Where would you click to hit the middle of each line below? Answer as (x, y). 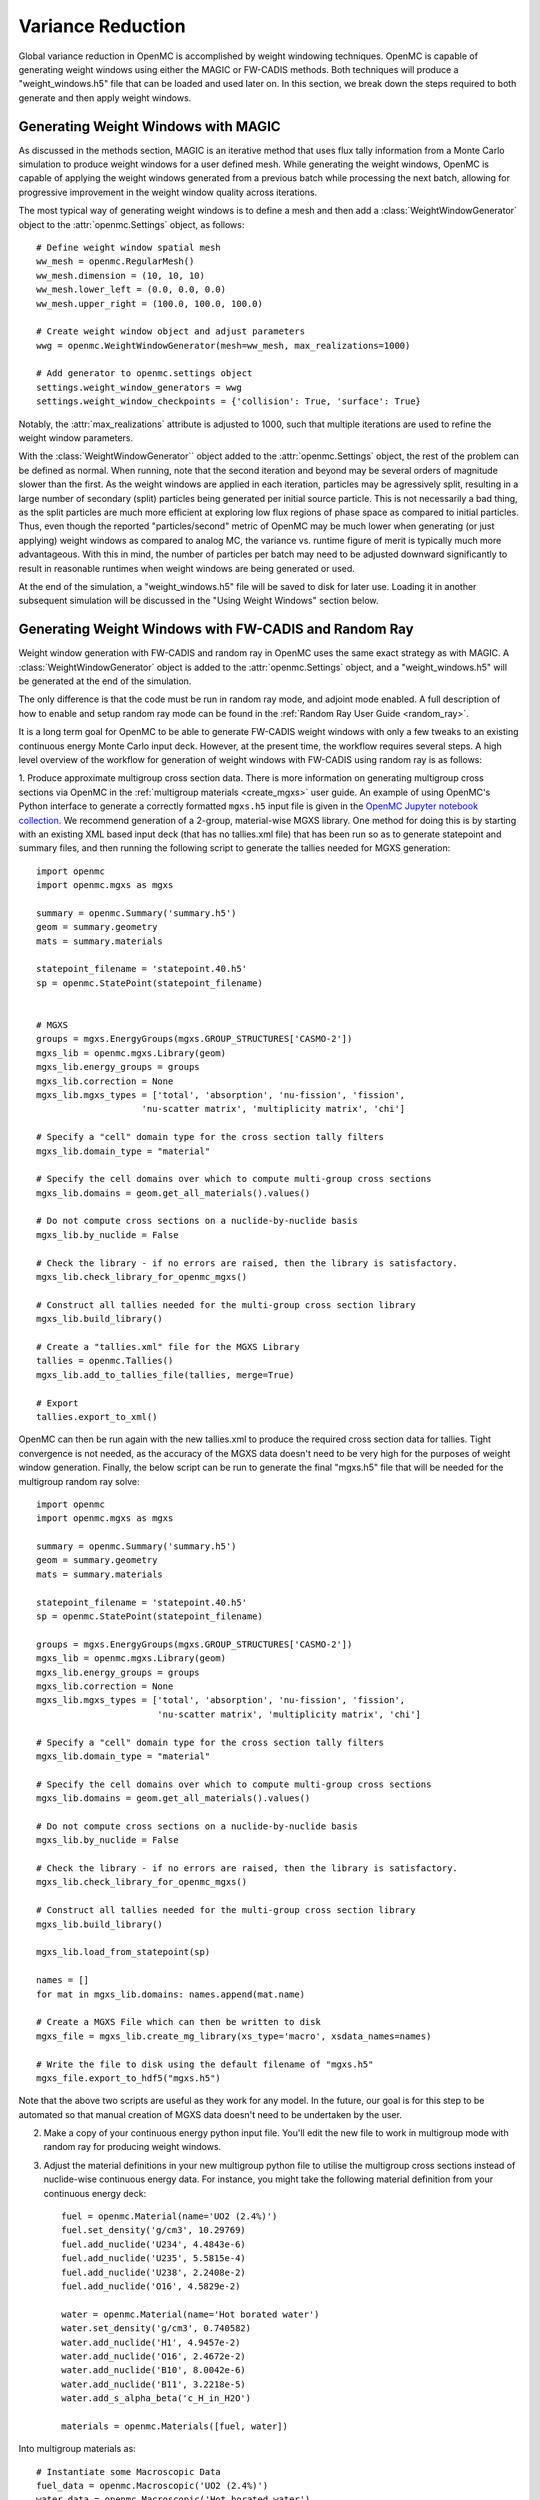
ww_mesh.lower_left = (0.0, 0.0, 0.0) (131, 289)
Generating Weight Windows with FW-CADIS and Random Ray (216, 629)
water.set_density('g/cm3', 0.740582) (156, 2328)
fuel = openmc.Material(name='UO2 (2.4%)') (169, 2216)
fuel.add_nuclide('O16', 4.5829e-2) (151, 2286)
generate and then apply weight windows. (105, 97)
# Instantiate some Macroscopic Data (129, 2471)
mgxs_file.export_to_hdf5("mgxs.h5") (129, 2078)
